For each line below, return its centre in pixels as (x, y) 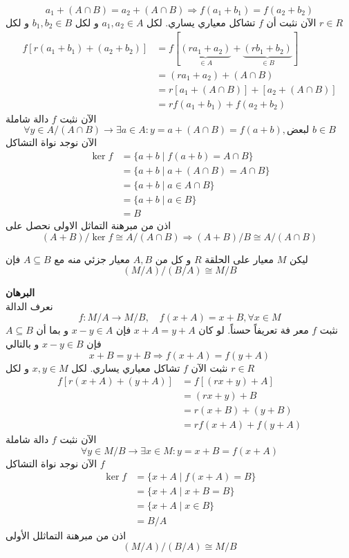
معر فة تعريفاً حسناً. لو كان (254, 330)
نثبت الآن (209, 367)
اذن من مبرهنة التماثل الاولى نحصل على (88, 225)
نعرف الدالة (29, 306)
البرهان (20, 292)
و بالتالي (22, 343)
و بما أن (52, 330)
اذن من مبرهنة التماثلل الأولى (66, 535)
